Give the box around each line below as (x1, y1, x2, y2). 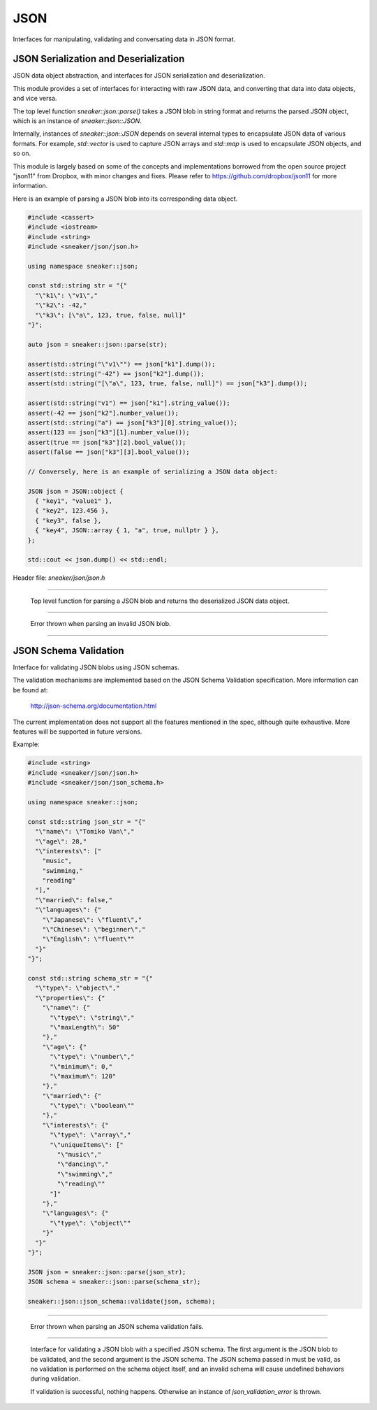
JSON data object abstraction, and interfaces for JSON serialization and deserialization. (13, 71, 265, 80)
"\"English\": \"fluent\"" (42, 935, 135, 943)
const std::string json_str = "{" (27, 818, 146, 825)
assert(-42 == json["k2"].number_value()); (27, 409, 179, 417)
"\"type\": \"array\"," (50, 1131, 131, 1139)
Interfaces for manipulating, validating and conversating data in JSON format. (13, 35, 236, 43)
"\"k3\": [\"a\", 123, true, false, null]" (35, 311, 186, 319)
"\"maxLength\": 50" (50, 1023, 120, 1031)
